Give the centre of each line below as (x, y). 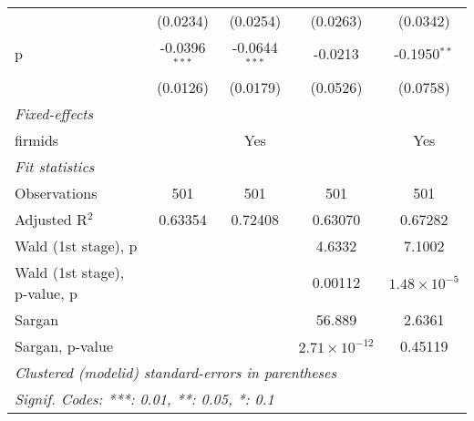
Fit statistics (55, 166)
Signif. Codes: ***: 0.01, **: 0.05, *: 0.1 (144, 398)
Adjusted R (51, 219)
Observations (56, 192)
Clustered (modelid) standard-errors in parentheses (175, 372)
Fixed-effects (54, 113)
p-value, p (46, 293)
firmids (37, 139)
